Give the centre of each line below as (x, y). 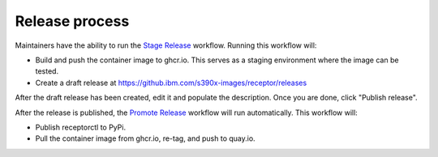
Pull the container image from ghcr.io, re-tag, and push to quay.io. (145, 138)
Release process (72, 21)
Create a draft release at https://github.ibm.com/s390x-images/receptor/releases (171, 83)
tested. (47, 71)
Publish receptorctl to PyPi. (80, 127)
